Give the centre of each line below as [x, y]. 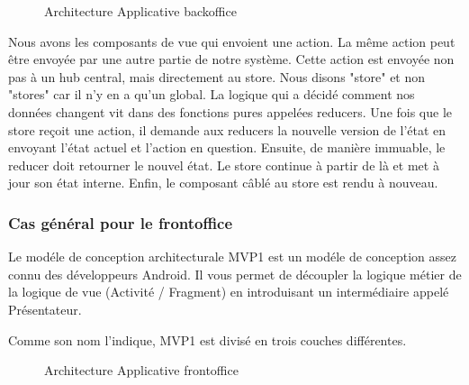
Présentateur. [45, 309]
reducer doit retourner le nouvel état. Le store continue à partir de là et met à [224, 165]
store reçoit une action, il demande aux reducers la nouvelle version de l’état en [227, 129]
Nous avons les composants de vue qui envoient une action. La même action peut [232, 41]
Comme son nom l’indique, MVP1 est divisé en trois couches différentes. [207, 339]
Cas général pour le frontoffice [121, 222]
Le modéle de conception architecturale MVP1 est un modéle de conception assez [233, 257]
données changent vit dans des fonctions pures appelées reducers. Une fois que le [230, 111]
